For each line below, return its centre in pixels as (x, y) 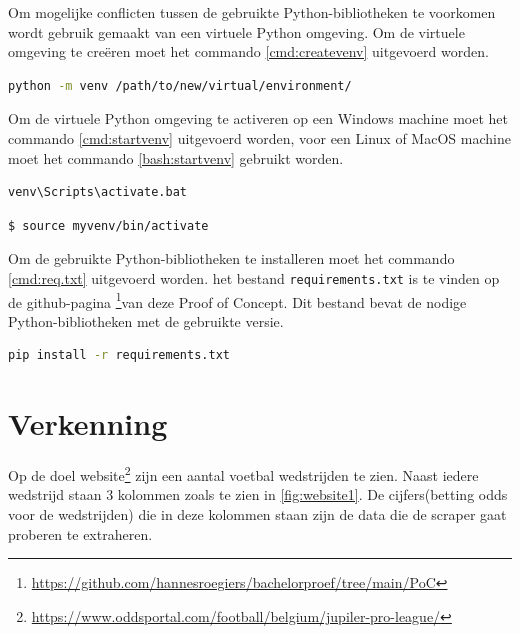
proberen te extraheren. (80, 533)
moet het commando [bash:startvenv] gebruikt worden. (176, 157)
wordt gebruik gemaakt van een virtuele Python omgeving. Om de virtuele (236, 31)
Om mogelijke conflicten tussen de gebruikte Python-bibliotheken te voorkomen (252, 12)
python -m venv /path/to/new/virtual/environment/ (180, 85)
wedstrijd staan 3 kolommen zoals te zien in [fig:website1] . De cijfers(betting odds (258, 494)
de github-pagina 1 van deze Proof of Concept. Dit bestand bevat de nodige (237, 300)
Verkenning (88, 423)
